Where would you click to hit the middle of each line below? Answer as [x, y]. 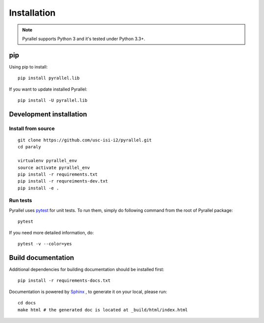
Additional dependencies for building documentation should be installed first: [87, 269]
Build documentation [42, 258]
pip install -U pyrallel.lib [53, 101]
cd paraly [29, 147]
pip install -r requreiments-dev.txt [63, 181]
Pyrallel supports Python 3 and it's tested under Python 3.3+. [84, 39]
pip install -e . [38, 188]
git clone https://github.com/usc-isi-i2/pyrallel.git [85, 140]
